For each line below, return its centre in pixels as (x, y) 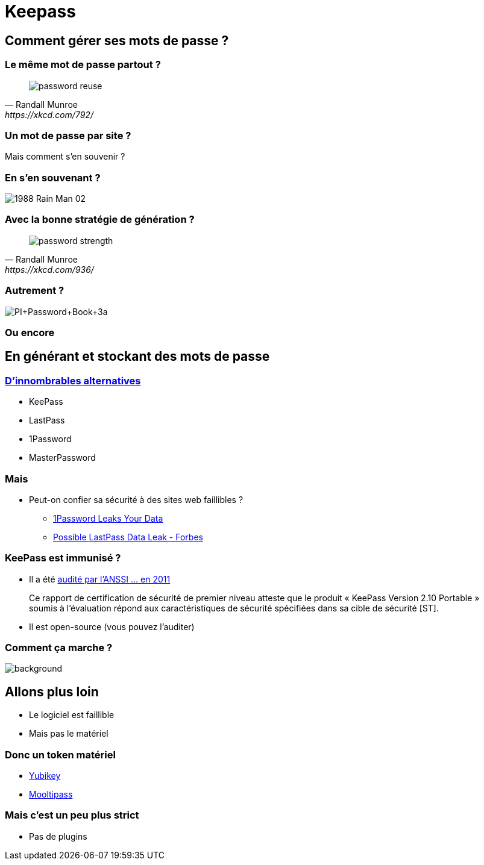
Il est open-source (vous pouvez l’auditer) (112, 626)
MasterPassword (62, 458)
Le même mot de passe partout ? (83, 65)
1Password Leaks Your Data (108, 518)
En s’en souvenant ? (53, 177)
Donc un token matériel (60, 754)
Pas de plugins (58, 836)
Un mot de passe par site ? (68, 135)
